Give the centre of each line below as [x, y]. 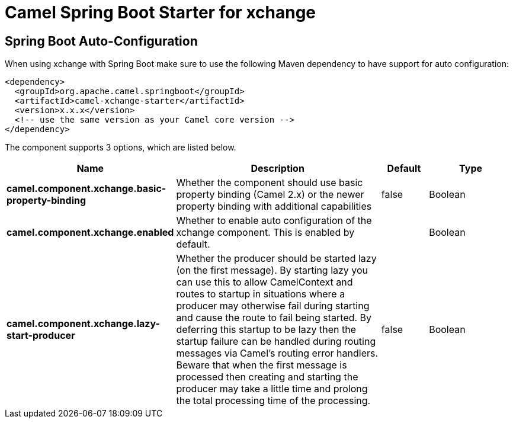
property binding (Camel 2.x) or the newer [270, 195]
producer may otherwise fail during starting [273, 306]
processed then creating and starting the [267, 377]
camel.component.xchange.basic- [86, 189]
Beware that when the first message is [262, 365]
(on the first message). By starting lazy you [272, 270]
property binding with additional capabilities [274, 206]
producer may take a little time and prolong [272, 389]
